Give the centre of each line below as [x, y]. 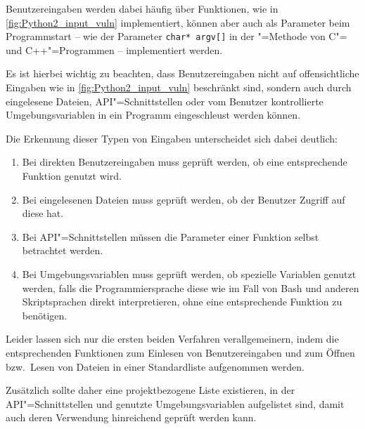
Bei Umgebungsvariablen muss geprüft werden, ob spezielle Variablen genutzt [189, 273]
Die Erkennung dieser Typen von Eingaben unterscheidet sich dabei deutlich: [172, 138]
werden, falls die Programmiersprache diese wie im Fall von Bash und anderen [191, 288]
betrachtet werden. [63, 250]
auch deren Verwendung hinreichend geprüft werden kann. [131, 417]
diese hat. [43, 213]
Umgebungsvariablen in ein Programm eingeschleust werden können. [153, 115]
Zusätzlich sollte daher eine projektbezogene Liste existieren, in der [151, 390]
